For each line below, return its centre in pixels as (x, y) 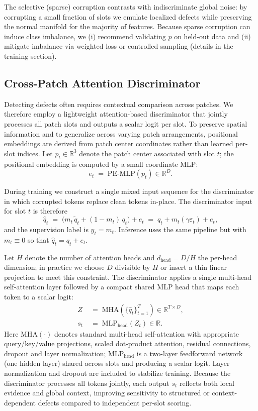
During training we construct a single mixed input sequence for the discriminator (129, 191)
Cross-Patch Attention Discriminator (102, 83)
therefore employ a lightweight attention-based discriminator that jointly (116, 114)
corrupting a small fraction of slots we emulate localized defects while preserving (128, 16)
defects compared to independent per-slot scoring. (115, 402)
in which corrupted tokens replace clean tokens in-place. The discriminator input (128, 201)
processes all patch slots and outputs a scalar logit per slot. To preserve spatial (126, 123)
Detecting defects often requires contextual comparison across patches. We (119, 104)
